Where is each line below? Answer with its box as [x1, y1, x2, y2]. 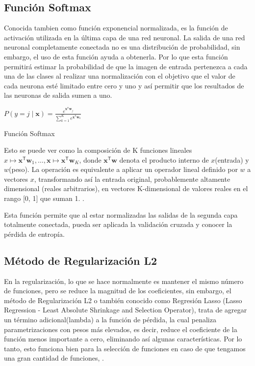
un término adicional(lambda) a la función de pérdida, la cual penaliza [4, 314, 216, 324]
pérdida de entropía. [4, 228, 65, 239]
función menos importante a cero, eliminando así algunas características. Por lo [4, 334, 242, 344]
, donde [79, 154, 102, 165]
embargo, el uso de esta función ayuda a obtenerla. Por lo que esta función [4, 51, 228, 61]
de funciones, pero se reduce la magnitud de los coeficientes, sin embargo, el [4, 285, 231, 296]
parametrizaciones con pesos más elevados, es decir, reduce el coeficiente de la [4, 324, 237, 334]
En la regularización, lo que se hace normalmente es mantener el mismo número [4, 276, 244, 286]
